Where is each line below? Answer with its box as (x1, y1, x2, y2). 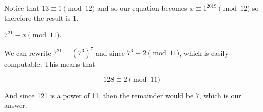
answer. (4, 100, 27, 110)
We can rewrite (4, 47, 51, 58)
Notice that (4, 3, 40, 13)
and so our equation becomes (97, 3, 187, 13)
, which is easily (179, 47, 229, 58)
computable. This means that (4, 59, 95, 69)
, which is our (199, 90, 241, 100)
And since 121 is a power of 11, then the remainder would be (4, 90, 194, 100)
